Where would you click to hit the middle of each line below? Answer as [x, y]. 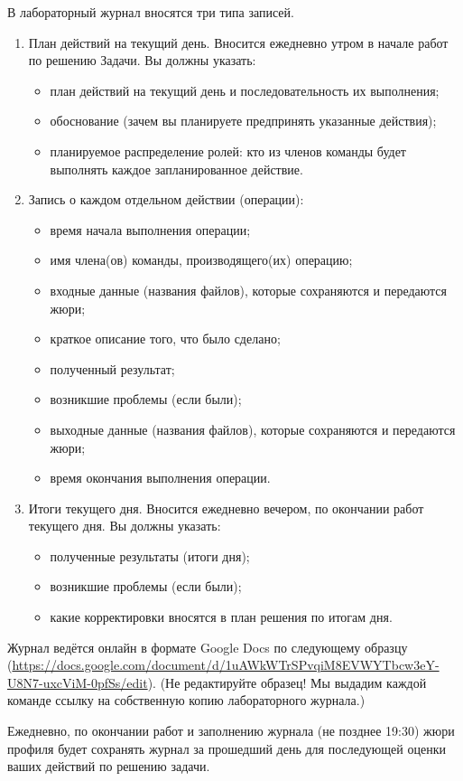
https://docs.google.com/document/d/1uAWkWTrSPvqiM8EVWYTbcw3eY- [226, 665]
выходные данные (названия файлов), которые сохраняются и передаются [253, 429]
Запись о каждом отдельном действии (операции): [166, 199]
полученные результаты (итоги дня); [150, 555]
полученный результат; [112, 368]
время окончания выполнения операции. [160, 478]
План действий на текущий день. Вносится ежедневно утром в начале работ [238, 42]
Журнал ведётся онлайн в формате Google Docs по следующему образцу [208, 647]
